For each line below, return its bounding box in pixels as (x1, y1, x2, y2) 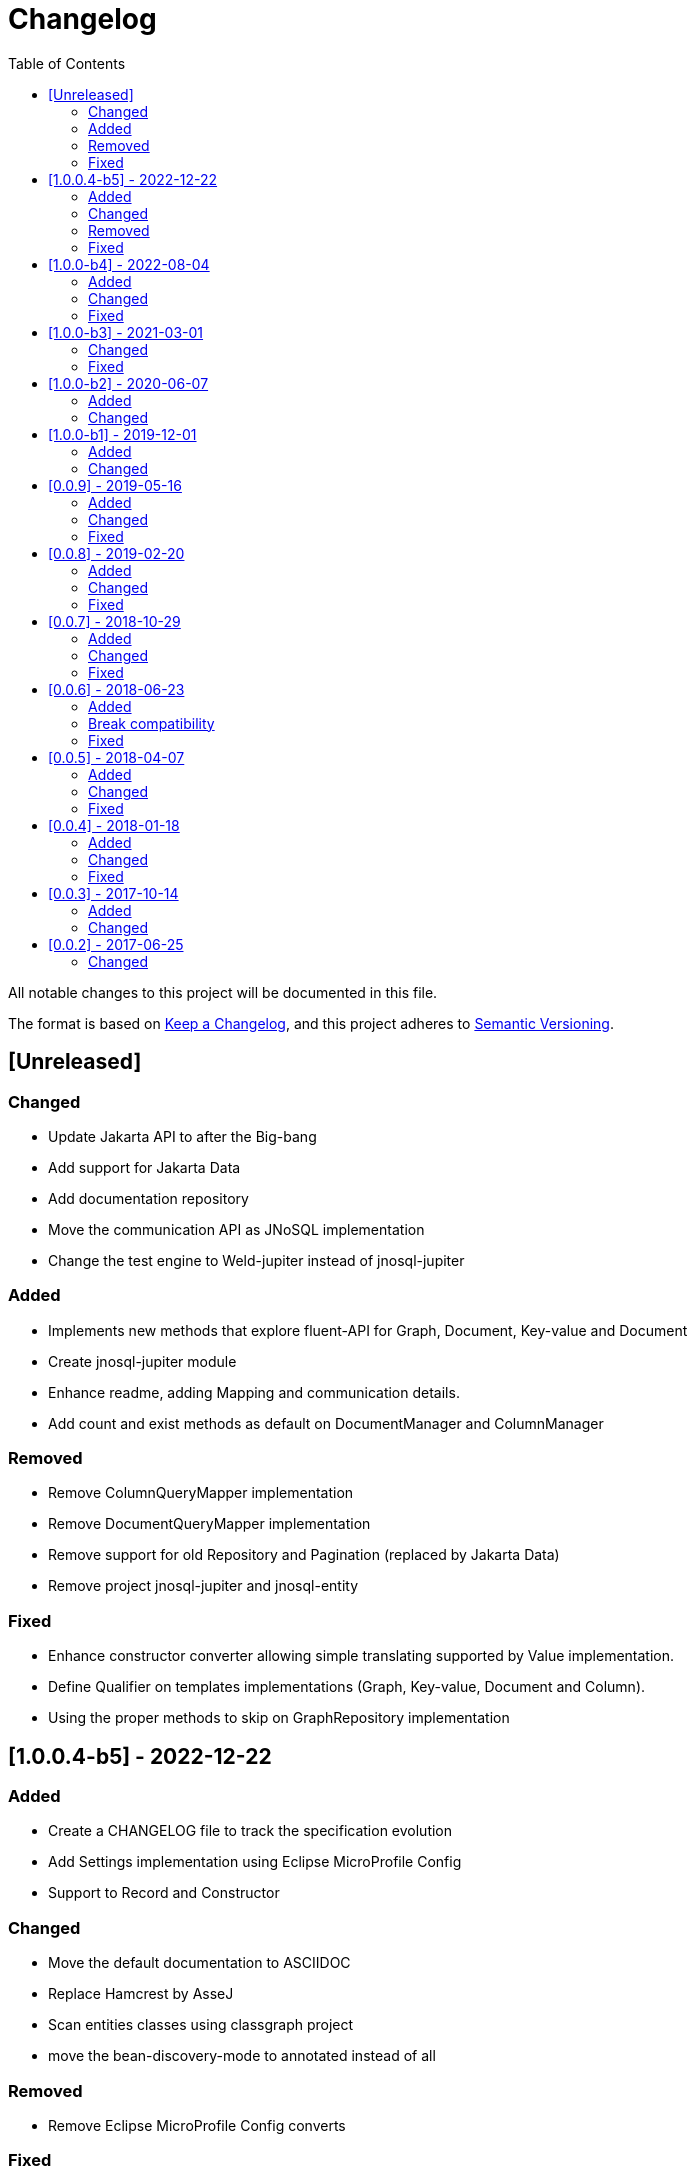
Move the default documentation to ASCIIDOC (48, 1954, 351, 1972)
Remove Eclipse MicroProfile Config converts (48, 2116, 346, 2134)
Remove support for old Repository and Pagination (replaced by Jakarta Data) (48, 1546, 560, 1564)
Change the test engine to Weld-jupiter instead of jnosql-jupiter (48, 1251, 465, 1269)
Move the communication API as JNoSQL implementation (48, 1220, 425, 1238)
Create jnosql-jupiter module (48, 1352, 237, 1370)
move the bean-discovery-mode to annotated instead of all (48, 2047, 436, 2065)
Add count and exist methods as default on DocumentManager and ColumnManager (48, 1414, 604, 1432)
